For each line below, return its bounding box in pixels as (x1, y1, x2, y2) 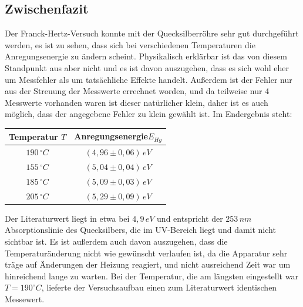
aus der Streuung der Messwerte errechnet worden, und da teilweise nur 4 (5, 85, 270, 97)
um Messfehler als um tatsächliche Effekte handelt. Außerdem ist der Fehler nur (5, 73, 292, 85)
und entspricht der (157, 212, 223, 224)
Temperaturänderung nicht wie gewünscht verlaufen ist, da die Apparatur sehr (5, 246, 288, 259)
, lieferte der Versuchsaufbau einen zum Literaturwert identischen (41, 281, 277, 293)
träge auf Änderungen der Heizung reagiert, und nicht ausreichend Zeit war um (5, 258, 291, 271)
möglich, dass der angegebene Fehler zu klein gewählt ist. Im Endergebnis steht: (5, 108, 292, 120)
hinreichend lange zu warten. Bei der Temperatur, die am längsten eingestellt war (5, 269, 298, 282)
